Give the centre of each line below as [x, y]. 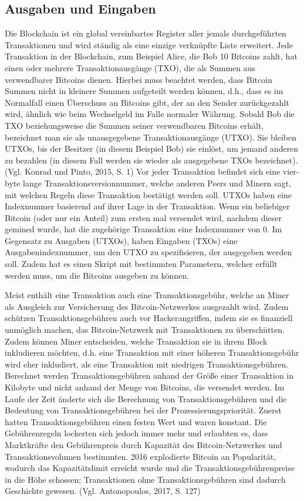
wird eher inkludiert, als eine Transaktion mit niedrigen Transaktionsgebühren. [147, 364]
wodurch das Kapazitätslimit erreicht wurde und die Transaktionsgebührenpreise [150, 468]
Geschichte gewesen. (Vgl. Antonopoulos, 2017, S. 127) [103, 491]
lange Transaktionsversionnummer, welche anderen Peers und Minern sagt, [157, 183]
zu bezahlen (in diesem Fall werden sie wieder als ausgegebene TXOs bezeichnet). [151, 160]
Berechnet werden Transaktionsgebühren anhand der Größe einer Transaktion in [149, 375]
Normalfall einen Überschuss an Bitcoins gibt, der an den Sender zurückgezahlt [147, 102]
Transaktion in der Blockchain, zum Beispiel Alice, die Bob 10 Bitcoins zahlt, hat [151, 56]
